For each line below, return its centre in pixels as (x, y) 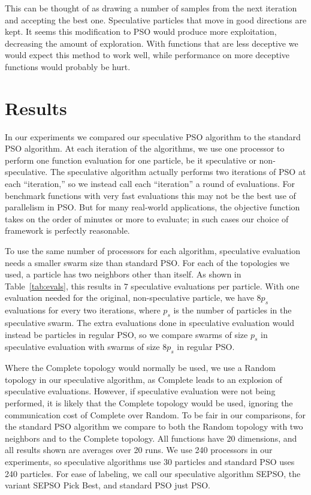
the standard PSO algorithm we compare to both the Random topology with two (154, 426)
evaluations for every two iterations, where (83, 310)
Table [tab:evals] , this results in (63, 286)
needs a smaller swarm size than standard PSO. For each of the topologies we (147, 262)
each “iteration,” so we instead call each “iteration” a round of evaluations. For (150, 184)
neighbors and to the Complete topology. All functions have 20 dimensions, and (151, 438)
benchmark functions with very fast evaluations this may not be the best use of (150, 195)
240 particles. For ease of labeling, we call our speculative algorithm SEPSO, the (153, 473)
